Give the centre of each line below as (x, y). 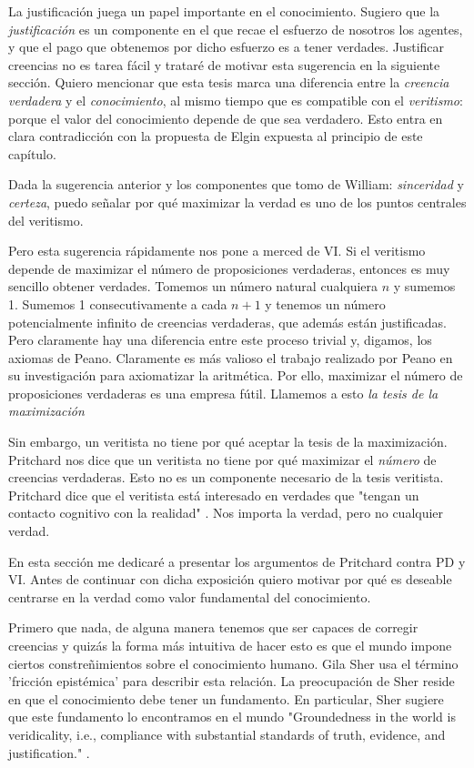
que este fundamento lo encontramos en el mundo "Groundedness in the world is (232, 717)
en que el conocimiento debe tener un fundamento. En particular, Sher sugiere (226, 698)
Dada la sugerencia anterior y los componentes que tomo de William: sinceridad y (236, 184)
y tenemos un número (325, 303)
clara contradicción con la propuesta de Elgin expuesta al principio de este (216, 136)
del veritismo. (46, 220)
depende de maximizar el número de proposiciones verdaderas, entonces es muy (229, 268)
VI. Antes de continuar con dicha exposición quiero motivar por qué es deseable (230, 579)
